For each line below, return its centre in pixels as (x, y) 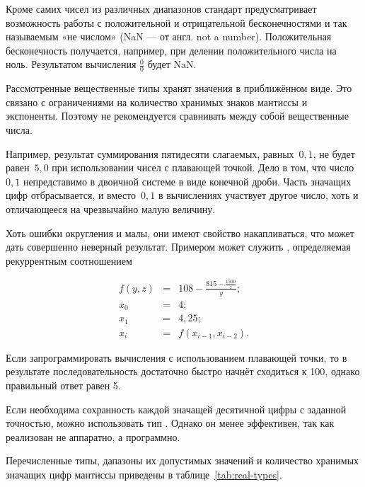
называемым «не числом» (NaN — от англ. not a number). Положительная (169, 36)
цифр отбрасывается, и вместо (71, 195)
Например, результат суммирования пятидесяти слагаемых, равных (150, 153)
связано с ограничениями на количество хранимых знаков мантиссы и (157, 102)
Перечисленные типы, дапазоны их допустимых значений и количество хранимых (182, 460)
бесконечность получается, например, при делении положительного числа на (171, 50)
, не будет (334, 153)
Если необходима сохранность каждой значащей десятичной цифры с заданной (176, 409)
